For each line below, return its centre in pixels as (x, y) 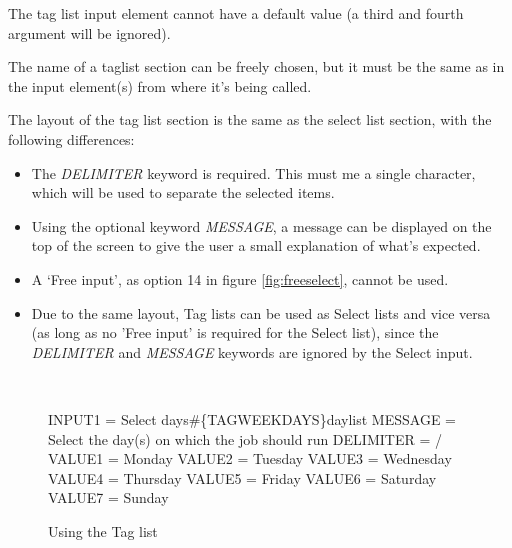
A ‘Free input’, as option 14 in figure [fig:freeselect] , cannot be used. (240, 278)
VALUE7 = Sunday (108, 497)
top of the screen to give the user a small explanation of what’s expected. (256, 245)
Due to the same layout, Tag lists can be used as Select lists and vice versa (261, 312)
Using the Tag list (103, 530)
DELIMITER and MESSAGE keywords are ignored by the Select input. (252, 351)
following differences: (71, 138)
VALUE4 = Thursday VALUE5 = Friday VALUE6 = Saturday (242, 477)
